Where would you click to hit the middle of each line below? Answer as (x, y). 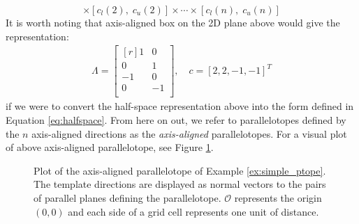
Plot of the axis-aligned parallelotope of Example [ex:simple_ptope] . (180, 170)
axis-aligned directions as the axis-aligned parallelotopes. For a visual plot (189, 133)
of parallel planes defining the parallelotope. (127, 197)
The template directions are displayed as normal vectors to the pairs (180, 184)
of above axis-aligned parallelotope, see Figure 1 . (110, 147)
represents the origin (278, 197)
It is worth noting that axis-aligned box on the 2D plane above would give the (173, 22)
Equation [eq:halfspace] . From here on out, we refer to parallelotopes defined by (176, 119)
